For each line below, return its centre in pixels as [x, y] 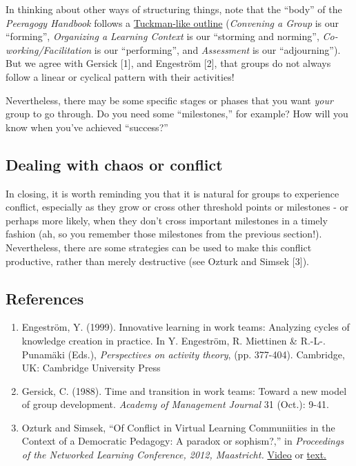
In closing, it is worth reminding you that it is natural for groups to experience [172, 193]
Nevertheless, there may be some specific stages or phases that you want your [169, 100]
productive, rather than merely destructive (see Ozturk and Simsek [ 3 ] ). [157, 261]
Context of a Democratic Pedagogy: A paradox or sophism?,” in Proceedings [183, 441]
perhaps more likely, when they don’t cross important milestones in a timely [167, 220]
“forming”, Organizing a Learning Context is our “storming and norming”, [162, 36]
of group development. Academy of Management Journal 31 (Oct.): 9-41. [175, 404]
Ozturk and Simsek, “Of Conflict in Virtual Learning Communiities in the [178, 427]
